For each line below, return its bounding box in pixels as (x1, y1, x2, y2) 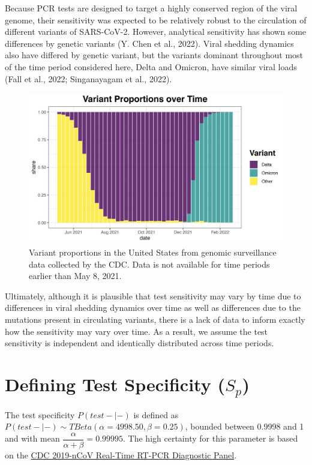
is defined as (133, 408, 179, 421)
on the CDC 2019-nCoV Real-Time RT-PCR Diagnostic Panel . (5, 448, 237, 461)
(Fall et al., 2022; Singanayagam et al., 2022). (5, 72, 172, 85)
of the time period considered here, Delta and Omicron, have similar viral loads (5, 60, 297, 73)
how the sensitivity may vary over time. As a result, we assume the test (5, 325, 268, 337)
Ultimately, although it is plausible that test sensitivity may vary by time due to (5, 289, 301, 302)
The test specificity (5, 408, 75, 421)
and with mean (5, 432, 60, 445)
